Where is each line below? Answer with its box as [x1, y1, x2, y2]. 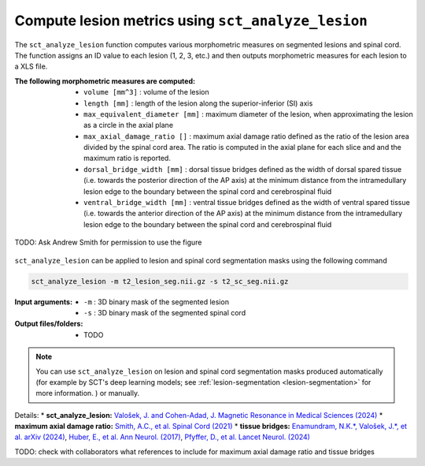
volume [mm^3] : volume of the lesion [83, 88, 209, 97]
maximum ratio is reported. [83, 154, 171, 163]
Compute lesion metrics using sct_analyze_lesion [14, 12, 368, 29]
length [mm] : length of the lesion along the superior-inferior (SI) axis [83, 99, 313, 108]
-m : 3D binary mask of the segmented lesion [83, 296, 230, 307]
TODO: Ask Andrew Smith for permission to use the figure [14, 237, 202, 248]
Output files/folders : [14, 319, 83, 329]
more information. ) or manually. [35, 389, 140, 398]
